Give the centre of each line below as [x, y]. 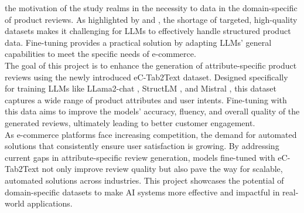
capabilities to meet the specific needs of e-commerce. [100, 54]
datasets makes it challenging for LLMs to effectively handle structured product [148, 31]
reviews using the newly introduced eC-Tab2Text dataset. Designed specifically [146, 77]
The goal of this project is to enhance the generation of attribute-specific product [151, 65]
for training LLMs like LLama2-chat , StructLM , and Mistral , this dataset [141, 88]
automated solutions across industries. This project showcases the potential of [144, 180]
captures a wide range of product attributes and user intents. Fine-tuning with [146, 99]
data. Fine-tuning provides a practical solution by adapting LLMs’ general [138, 42]
